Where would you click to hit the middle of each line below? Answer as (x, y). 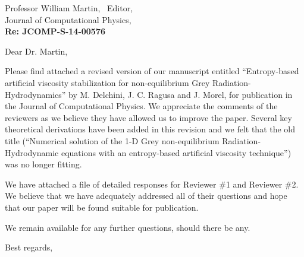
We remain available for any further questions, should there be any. (128, 227)
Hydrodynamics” (35, 94)
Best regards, (29, 247)
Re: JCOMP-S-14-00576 (55, 31)
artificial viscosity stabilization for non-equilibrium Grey (107, 82)
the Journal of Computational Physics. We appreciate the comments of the (141, 106)
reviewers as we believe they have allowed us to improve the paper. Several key (148, 117)
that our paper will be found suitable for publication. (102, 207)
